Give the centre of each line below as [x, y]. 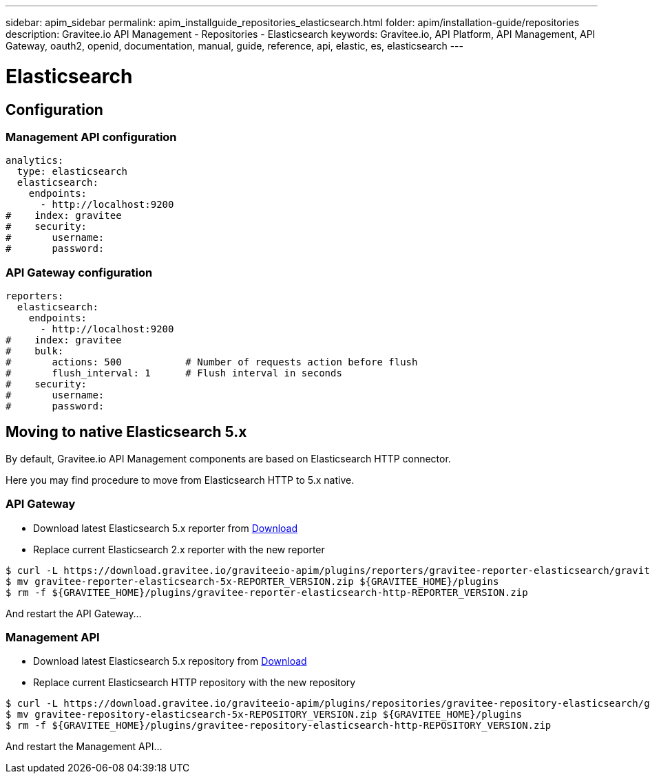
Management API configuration [91, 137]
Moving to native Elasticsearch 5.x [126, 432]
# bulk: [35, 351]
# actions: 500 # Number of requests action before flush [212, 362]
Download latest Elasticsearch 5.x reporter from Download [166, 528]
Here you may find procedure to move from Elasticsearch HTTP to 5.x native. [180, 480]
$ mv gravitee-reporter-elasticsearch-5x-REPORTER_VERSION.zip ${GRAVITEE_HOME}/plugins [252, 581]
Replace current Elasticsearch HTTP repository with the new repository [195, 683]
